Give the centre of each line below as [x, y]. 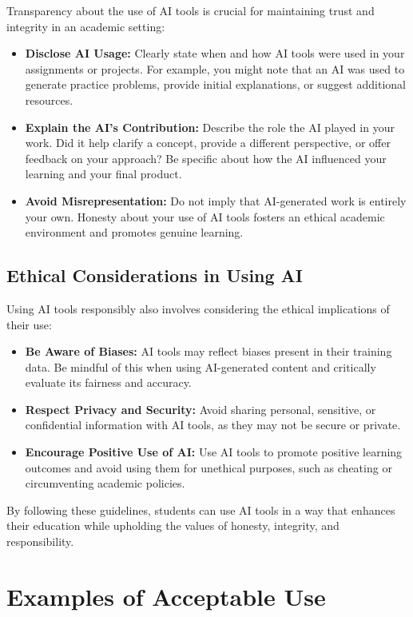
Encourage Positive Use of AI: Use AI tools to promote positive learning [214, 452]
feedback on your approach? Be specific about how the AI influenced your [206, 158]
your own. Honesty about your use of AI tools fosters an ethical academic [205, 216]
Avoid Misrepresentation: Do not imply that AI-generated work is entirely [216, 200]
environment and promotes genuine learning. [134, 232]
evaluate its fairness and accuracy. [108, 382]
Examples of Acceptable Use [166, 596]
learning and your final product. [103, 174]
